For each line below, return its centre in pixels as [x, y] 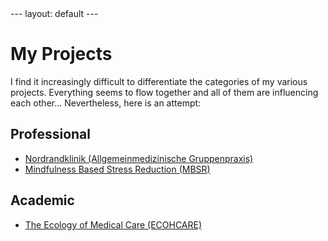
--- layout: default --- [54, 13]
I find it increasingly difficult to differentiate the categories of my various [159, 81]
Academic [42, 200]
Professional [50, 134]
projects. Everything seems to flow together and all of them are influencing [164, 92]
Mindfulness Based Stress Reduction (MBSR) [117, 169]
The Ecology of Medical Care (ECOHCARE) [113, 224]
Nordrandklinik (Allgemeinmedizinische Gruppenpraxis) [139, 158]
